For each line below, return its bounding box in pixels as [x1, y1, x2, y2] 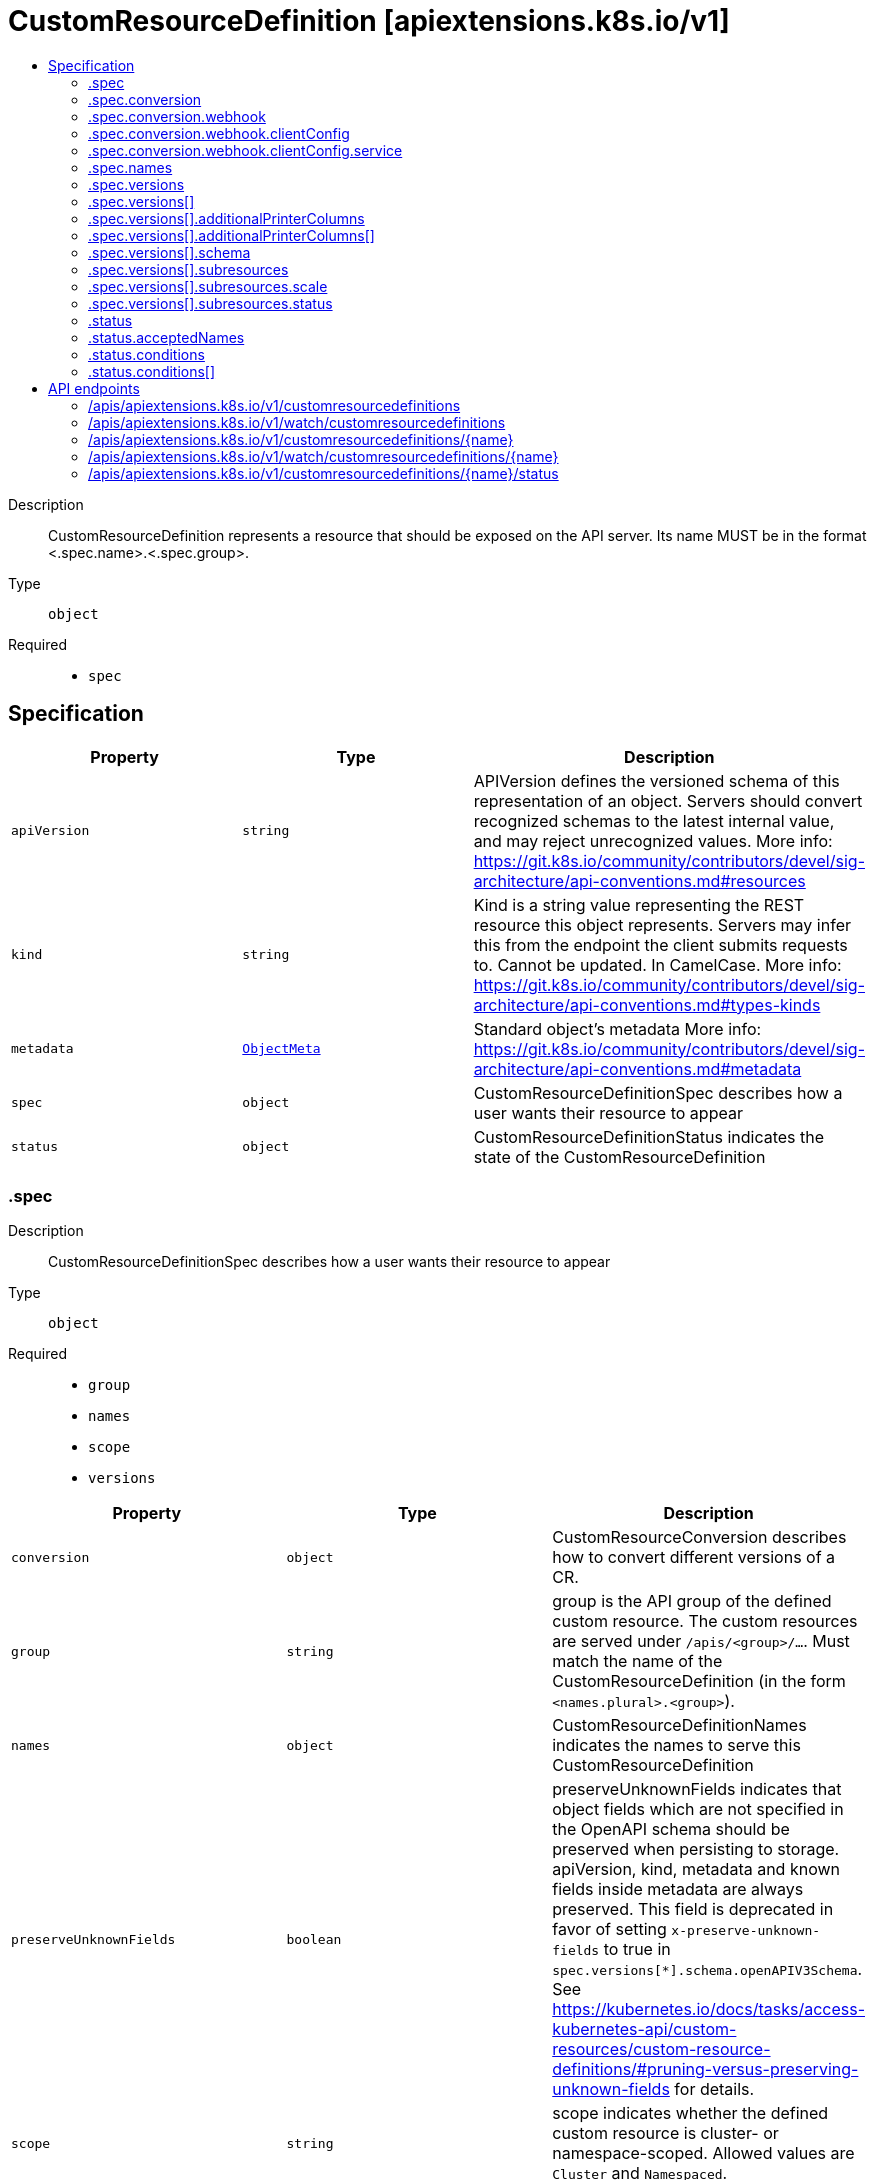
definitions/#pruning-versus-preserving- [552, 2059, 859, 2080]
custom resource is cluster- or [552, 2123, 779, 2144]
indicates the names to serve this [552, 1735, 801, 1756]
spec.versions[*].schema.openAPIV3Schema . [552, 1959, 863, 1980]
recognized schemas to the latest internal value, [473, 810, 835, 831]
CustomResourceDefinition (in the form [552, 1671, 846, 1692]
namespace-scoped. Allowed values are [552, 2143, 855, 2164]
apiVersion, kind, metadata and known [552, 1859, 840, 1880]
